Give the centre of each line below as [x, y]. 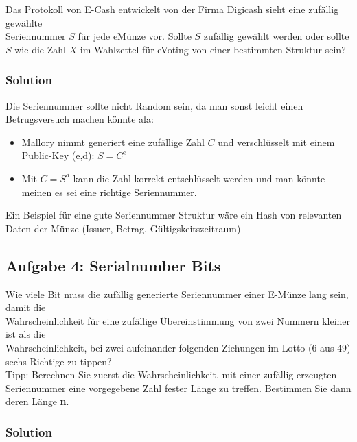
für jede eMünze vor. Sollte [135, 36]
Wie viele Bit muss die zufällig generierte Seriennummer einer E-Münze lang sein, [177, 294]
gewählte [24, 22]
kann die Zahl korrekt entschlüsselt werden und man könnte [199, 178]
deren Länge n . [37, 401]
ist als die [26, 334]
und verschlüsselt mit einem [276, 142]
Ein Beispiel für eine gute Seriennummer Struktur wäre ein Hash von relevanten [174, 215]
